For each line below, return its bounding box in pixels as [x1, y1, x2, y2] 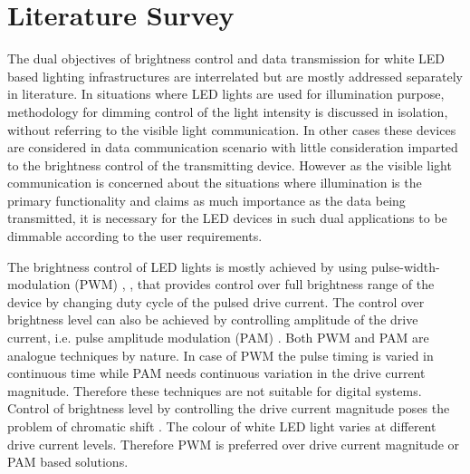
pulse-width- [371, 256, 440, 276]
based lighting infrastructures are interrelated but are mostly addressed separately [7, 66, 463, 85]
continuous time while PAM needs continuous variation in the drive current [7, 363, 426, 382]
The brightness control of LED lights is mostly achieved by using [7, 256, 368, 276]
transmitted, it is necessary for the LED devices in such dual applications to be [7, 208, 447, 227]
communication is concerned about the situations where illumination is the [7, 173, 422, 192]
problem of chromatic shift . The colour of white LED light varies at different [7, 417, 436, 435]
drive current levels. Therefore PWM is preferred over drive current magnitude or [7, 434, 460, 453]
